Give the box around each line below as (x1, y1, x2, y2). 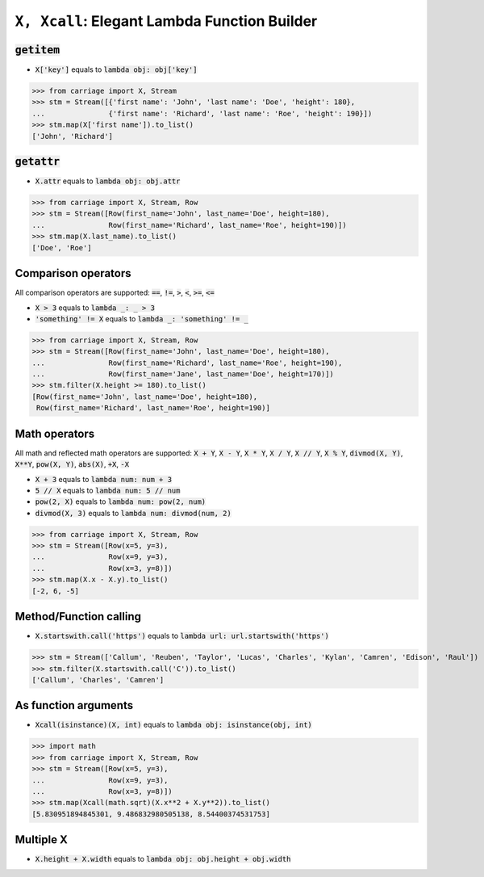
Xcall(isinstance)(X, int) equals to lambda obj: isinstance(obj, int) (35, 720, 312, 730)
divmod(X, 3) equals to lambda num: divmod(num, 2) (35, 508, 232, 518)
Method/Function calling (15, 610, 141, 623)
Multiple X (15, 833, 68, 847)
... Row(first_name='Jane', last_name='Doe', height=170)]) (31, 370, 335, 379)
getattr (15, 155, 60, 169)
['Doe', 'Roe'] (31, 243, 92, 252)
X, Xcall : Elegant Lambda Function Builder (15, 12, 318, 30)
